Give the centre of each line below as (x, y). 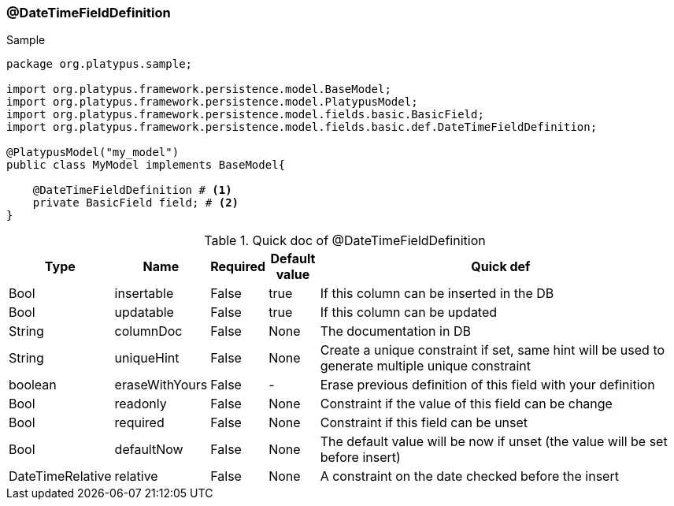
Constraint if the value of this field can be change (466, 404)
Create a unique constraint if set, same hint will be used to (493, 350)
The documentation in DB (395, 331)
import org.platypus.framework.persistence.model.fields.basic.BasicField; (245, 115)
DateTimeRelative (60, 476)
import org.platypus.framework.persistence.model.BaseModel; (199, 89)
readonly (141, 404)
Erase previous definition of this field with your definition (487, 385)
